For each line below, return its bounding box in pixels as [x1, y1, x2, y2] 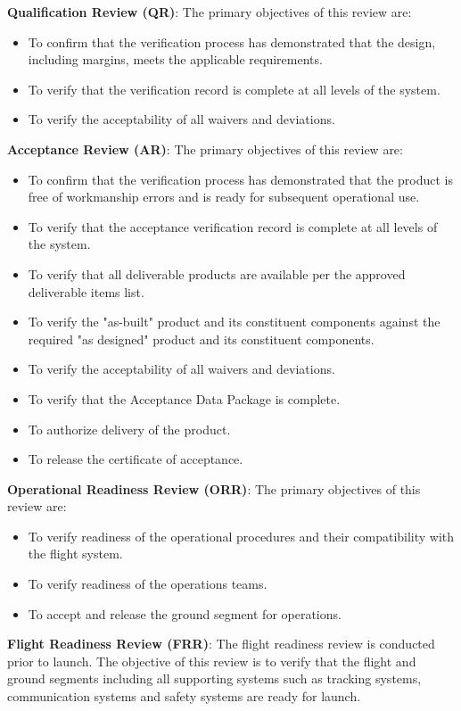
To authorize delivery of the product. [28, 419, 231, 438]
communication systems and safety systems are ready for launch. [7, 687, 361, 706]
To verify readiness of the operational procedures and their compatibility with [28, 526, 455, 545]
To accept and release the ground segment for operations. [28, 604, 342, 623]
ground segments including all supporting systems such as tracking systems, [7, 669, 422, 688]
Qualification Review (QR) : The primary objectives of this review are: [7, 3, 412, 21]
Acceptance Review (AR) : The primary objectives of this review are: [7, 139, 403, 158]
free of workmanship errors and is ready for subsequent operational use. [28, 187, 420, 206]
